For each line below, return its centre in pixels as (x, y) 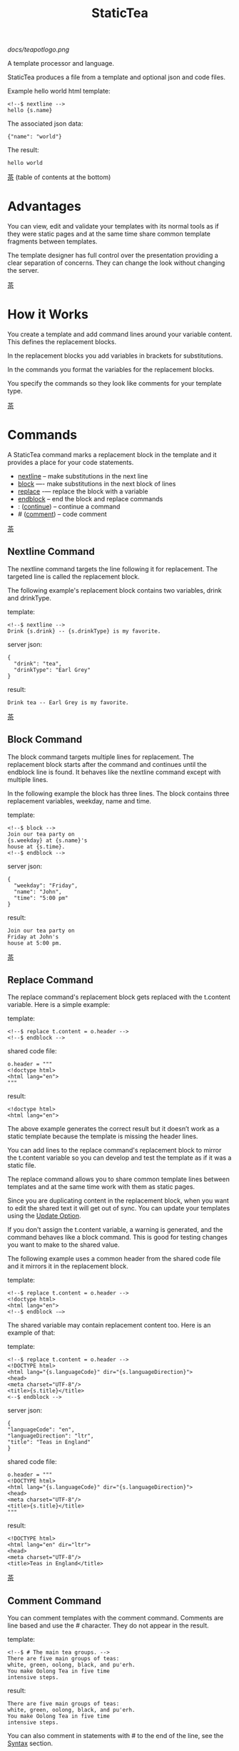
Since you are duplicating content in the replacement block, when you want (118, 1200)
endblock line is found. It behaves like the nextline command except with (114, 772)
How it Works (48, 315)
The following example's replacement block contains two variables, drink (115, 590)
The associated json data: (45, 124)
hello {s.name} (30, 111)
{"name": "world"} (35, 137)
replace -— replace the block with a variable (83, 491)
